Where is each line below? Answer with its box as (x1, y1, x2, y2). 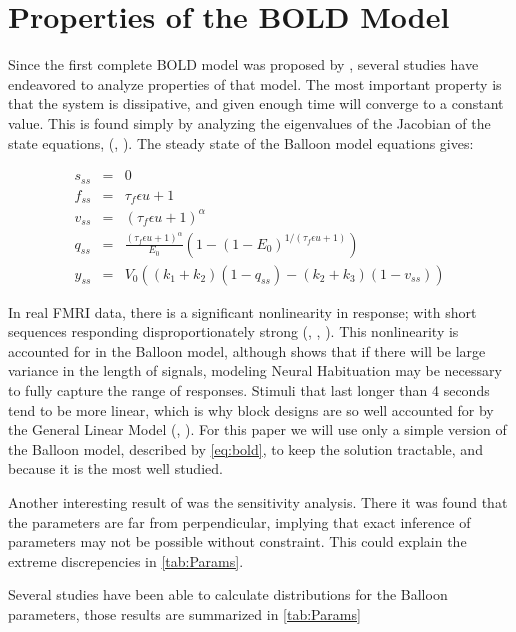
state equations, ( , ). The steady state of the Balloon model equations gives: (8, 132, 474, 153)
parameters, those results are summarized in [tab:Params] (8, 603, 361, 624)
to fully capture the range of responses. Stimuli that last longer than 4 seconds (8, 380, 490, 401)
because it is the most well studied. (8, 458, 223, 479)
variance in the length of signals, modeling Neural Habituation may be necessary (8, 360, 502, 381)
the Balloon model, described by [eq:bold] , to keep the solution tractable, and (8, 438, 483, 459)
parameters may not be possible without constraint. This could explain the (8, 531, 467, 552)
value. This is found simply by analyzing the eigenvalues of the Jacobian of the (8, 112, 491, 133)
